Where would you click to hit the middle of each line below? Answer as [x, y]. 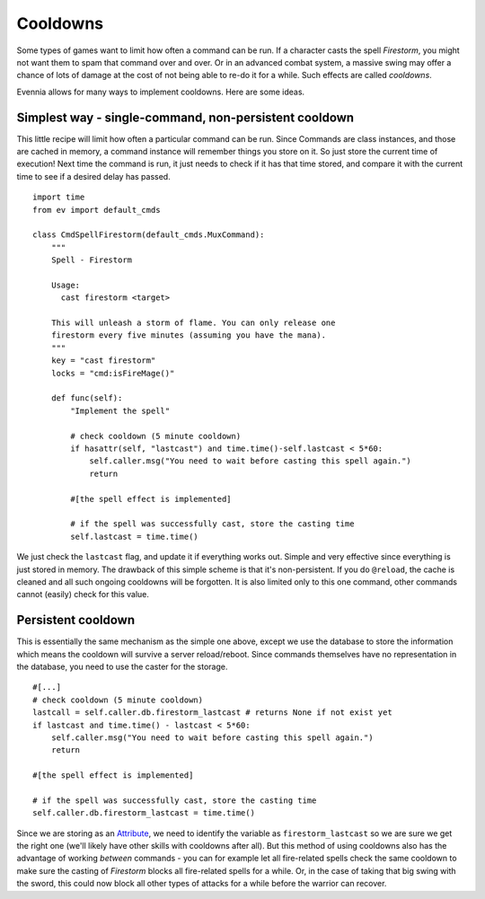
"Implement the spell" [120, 410]
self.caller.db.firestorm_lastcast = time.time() [144, 813]
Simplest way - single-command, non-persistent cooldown [185, 117]
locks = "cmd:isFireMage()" [113, 373]
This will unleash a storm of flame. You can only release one [193, 323]
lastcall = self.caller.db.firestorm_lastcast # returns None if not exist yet [212, 713]
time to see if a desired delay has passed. [93, 176]
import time [59, 197]
